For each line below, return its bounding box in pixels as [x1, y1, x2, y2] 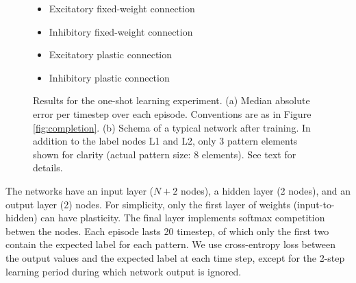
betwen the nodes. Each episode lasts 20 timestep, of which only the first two [5, 223, 329, 238]
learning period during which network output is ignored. [5, 264, 242, 278]
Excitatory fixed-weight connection [49, 1, 195, 15]
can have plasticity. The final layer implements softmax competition [40, 210, 325, 225]
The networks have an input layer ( [5, 183, 153, 197]
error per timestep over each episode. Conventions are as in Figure [33, 106, 311, 121]
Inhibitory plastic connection [49, 70, 170, 84]
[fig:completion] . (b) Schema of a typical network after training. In [33, 120, 311, 134]
